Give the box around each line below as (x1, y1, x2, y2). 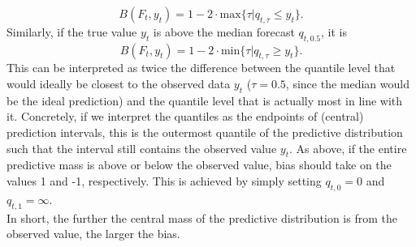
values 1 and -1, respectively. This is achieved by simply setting (6, 172, 322, 189)
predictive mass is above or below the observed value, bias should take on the (6, 156, 392, 173)
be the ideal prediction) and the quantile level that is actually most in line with (6, 92, 403, 109)
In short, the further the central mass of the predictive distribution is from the (6, 209, 397, 226)
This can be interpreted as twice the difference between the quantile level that (6, 59, 396, 76)
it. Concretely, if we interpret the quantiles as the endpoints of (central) (6, 108, 364, 125)
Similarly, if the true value (6, 23, 137, 40)
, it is (321, 23, 348, 40)
